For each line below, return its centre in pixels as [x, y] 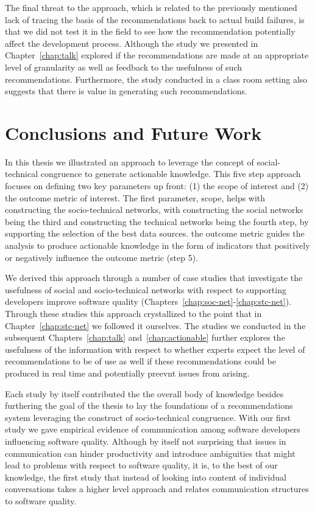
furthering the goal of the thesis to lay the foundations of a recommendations [149, 405]
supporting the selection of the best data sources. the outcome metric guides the [155, 233]
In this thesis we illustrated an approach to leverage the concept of [129, 162]
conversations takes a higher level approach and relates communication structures [157, 489]
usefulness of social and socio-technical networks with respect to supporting [146, 289]
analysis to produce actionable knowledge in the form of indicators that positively [157, 245]
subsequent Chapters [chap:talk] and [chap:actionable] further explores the [145, 337]
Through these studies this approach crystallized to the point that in [133, 313]
